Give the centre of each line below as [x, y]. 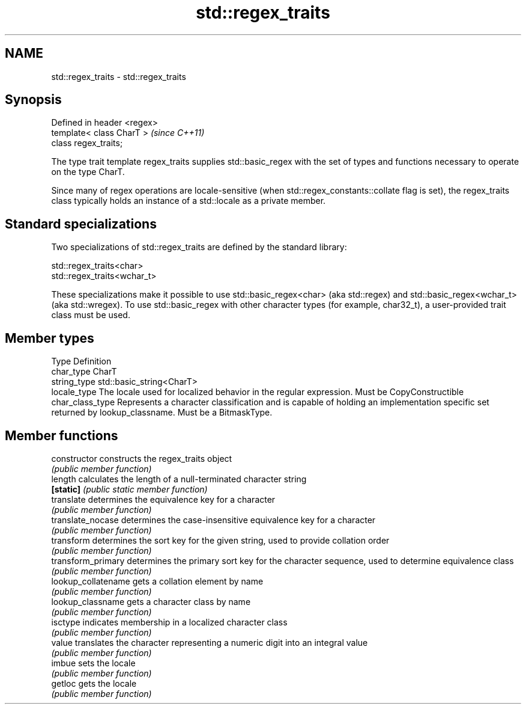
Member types [50, 338]
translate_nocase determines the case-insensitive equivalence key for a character [213, 520]
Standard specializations [81, 224]
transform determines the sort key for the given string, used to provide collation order [220, 540]
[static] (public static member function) [129, 489]
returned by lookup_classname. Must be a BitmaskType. [162, 413]
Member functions [62, 435]
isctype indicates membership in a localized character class [169, 622]
